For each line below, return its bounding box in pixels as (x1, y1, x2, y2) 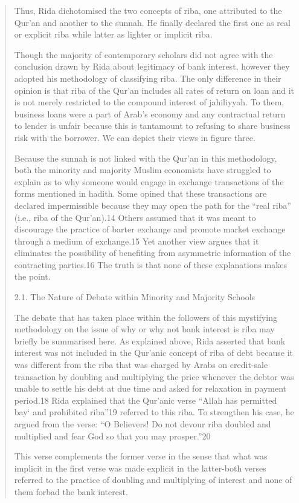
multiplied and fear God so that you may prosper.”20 (14, 429, 211, 442)
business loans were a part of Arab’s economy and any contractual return (14, 107, 286, 120)
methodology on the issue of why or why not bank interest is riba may (14, 323, 275, 335)
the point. (14, 270, 51, 283)
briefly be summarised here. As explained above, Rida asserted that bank (14, 334, 286, 347)
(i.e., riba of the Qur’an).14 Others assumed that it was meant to (14, 211, 256, 223)
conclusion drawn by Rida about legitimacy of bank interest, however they (14, 60, 290, 73)
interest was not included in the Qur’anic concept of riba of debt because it (14, 346, 293, 359)
